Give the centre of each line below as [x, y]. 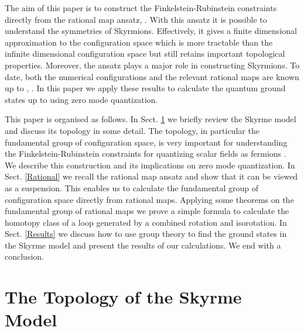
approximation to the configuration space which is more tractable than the [139, 42]
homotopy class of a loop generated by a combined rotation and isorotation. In [146, 222]
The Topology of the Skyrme [123, 297]
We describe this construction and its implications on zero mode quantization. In [150, 165]
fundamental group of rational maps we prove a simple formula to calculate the [147, 211]
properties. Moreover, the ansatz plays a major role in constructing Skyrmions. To [152, 65]
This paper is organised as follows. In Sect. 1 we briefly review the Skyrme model [151, 119]
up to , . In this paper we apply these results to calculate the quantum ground [145, 88]
